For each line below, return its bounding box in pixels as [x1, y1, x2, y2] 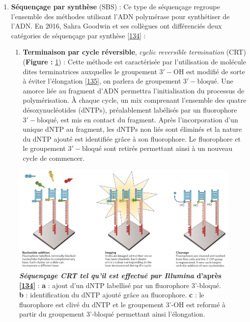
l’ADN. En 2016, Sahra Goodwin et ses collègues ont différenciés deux [11, 21, 222, 31]
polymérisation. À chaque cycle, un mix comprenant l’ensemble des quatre [23, 95, 247, 105]
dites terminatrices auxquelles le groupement [23, 66, 157, 76]
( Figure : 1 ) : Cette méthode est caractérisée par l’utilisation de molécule [23, 56, 246, 66]
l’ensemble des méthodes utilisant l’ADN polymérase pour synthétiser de [11, 11, 230, 21]
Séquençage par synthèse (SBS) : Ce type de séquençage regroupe [11, 1, 220, 11]
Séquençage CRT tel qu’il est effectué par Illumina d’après [19, 270, 222, 281]
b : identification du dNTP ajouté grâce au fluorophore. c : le [19, 290, 204, 300]
